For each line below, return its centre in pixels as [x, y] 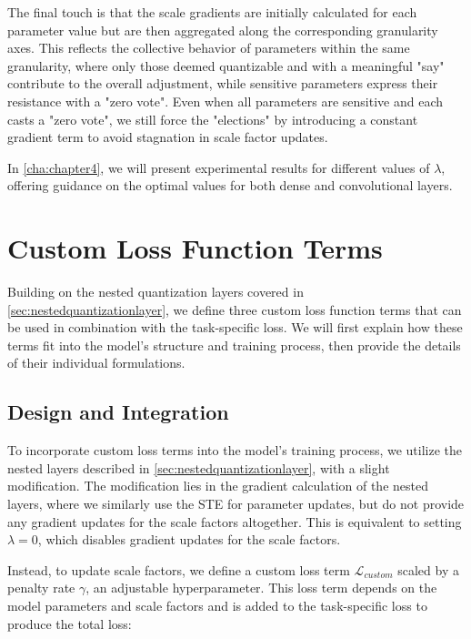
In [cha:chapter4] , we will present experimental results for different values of [219, 167]
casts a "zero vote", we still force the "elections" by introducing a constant [213, 119]
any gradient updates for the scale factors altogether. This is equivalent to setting [235, 521]
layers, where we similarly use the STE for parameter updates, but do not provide [236, 504]
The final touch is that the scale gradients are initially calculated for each [212, 12]
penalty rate [41, 588]
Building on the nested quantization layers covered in [155, 292]
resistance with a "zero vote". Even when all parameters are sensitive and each [225, 101]
